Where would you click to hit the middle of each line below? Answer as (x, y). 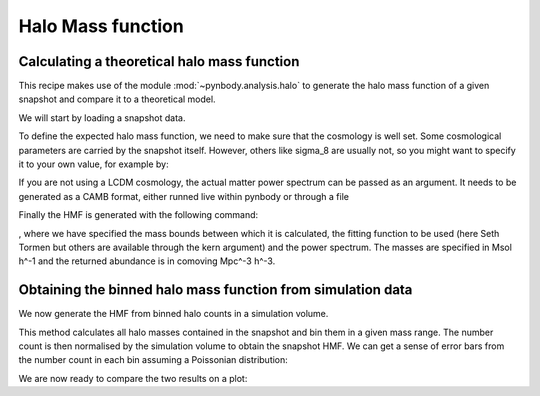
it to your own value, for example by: (93, 164)
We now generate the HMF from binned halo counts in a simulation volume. (173, 314)
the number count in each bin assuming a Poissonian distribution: (153, 360)
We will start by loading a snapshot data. (102, 117)
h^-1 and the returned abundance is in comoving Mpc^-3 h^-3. (147, 261)
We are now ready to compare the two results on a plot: (133, 378)
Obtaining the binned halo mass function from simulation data (215, 290)
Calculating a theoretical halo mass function (159, 61)
